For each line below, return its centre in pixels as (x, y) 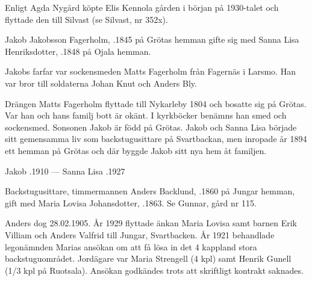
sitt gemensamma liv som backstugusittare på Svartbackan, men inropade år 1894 (156, 139)
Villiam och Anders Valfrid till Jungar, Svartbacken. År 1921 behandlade (140, 234)
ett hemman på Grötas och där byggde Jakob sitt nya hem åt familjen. (136, 150)
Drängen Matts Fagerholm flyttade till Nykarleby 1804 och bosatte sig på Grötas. (156, 103)
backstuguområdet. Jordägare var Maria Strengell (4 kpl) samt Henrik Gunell (148, 258)
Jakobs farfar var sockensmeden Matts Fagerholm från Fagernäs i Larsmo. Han (150, 71)
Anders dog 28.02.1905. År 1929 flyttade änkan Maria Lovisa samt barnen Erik (151, 223)
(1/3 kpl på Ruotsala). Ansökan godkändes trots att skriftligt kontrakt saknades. (154, 270)
